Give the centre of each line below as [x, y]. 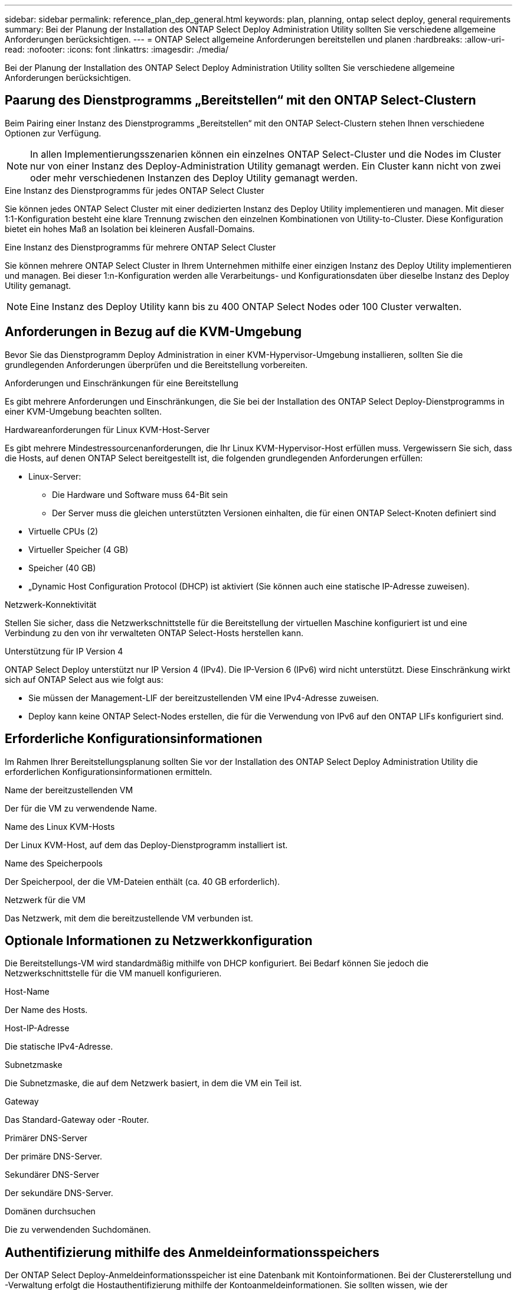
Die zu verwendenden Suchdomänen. [78, 1230]
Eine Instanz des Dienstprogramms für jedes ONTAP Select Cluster [135, 190]
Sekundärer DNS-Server [52, 1175]
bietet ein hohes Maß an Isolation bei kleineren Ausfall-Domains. [130, 229]
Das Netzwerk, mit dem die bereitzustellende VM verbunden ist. [129, 918]
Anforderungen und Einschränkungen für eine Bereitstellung [122, 383]
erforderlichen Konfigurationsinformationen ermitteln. [109, 771]
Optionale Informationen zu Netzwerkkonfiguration [159, 940]
